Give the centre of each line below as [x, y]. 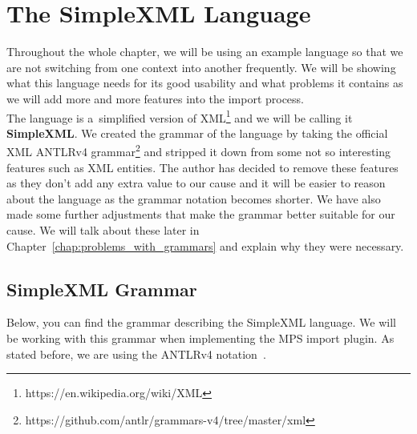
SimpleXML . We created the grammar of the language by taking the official [197, 133]
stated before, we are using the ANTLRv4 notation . [136, 354]
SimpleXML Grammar [102, 289]
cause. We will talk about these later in [103, 229]
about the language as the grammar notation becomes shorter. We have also [194, 198]
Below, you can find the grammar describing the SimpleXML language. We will [201, 322]
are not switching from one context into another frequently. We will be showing [201, 67]
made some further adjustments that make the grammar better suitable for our [201, 214]
